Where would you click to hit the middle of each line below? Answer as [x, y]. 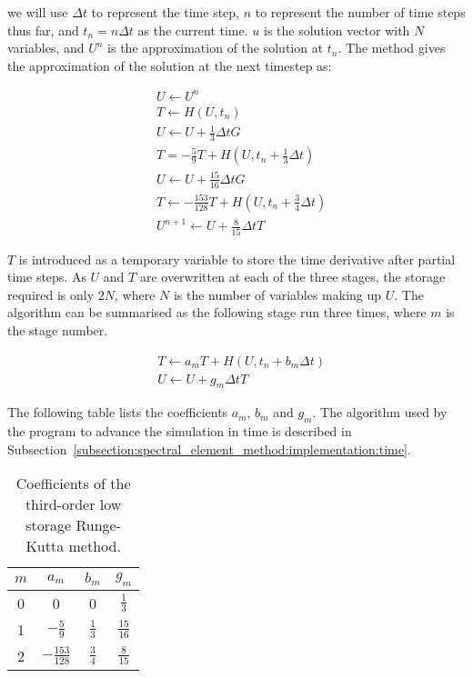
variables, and [46, 48]
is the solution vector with [337, 30]
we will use [38, 12]
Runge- [99, 525]
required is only [51, 294]
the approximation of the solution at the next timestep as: [170, 65]
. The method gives [392, 48]
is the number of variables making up [277, 294]
